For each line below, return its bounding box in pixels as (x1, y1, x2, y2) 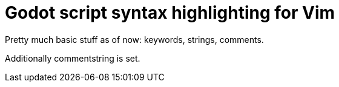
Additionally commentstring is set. (5, 53, 140, 63)
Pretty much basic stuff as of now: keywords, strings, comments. (5, 34, 264, 45)
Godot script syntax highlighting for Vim (5, 2, 335, 23)
